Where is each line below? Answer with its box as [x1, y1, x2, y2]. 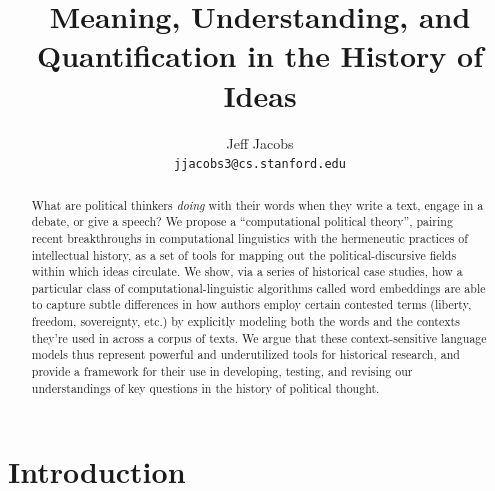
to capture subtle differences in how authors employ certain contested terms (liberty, [31, 296, 472, 313]
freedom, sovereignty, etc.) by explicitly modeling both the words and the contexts [31, 313, 460, 330]
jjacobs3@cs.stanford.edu [174, 157, 346, 172]
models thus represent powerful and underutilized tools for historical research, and [31, 346, 460, 363]
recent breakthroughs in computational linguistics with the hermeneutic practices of [31, 229, 468, 246]
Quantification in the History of [36, 35, 483, 76]
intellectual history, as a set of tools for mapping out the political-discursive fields [31, 246, 457, 263]
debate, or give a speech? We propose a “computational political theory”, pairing [31, 213, 453, 230]
